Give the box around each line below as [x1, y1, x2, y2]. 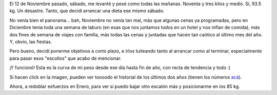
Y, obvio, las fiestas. [9, 38, 52, 44]
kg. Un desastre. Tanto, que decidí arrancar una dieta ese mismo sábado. [9, 8, 165, 14]
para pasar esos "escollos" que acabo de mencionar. [9, 55, 122, 61]
